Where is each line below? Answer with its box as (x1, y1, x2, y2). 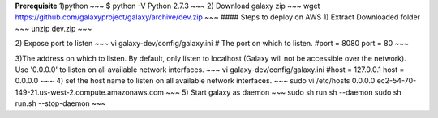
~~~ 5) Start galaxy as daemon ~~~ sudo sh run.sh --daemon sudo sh (165, 87, 401, 97)
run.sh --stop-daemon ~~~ (15, 99, 106, 108)
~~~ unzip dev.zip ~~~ (15, 23, 92, 33)
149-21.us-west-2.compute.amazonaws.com (15, 87, 165, 97)
